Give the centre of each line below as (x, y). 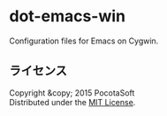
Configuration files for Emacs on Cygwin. (84, 41)
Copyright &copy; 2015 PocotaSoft (72, 93)
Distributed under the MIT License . (72, 102)
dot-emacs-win (68, 16)
